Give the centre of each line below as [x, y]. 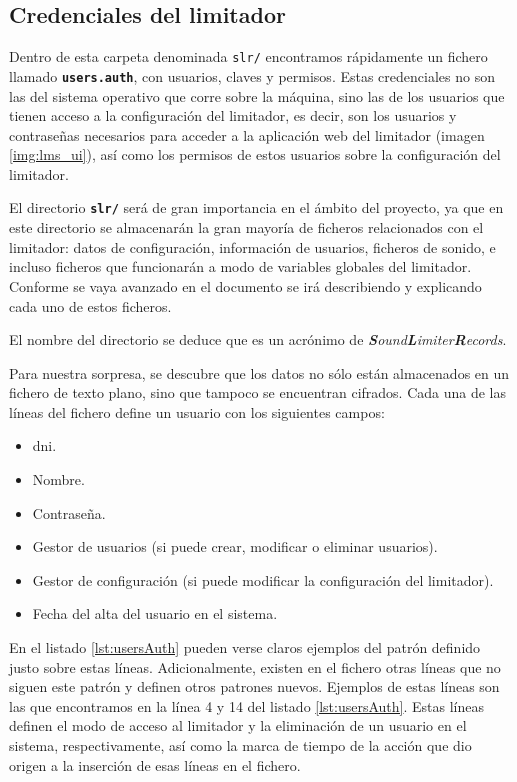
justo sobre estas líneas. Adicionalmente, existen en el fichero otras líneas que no [255, 666]
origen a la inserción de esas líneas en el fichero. [155, 764]
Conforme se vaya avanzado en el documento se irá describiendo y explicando [245, 285]
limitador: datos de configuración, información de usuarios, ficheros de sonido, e [252, 246]
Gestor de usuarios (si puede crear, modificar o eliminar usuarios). [235, 546]
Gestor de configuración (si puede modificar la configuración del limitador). [263, 579]
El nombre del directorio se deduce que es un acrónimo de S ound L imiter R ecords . [258, 339]
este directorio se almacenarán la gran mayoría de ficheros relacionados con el [246, 227]
